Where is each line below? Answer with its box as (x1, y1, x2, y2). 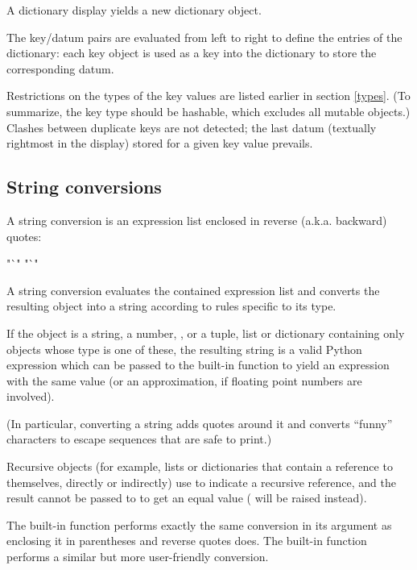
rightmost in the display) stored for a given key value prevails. (6, 135, 313, 152)
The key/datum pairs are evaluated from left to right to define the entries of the (6, 28, 403, 45)
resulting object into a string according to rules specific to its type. (6, 297, 336, 314)
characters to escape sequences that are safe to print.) (6, 431, 272, 447)
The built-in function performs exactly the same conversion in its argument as (6, 516, 392, 533)
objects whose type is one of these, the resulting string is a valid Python (6, 340, 362, 357)
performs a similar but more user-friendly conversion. (6, 548, 269, 565)
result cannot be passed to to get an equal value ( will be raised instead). (6, 489, 367, 506)
